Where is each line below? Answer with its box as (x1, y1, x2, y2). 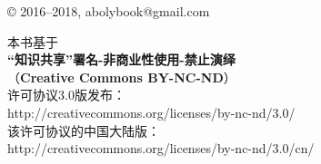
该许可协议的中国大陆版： (7, 121, 160, 140)
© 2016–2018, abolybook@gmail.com (7, 2, 210, 20)
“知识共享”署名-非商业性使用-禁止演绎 (7, 50, 236, 69)
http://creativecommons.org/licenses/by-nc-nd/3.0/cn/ (7, 139, 315, 158)
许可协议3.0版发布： (7, 85, 125, 104)
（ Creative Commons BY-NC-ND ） (7, 67, 236, 86)
